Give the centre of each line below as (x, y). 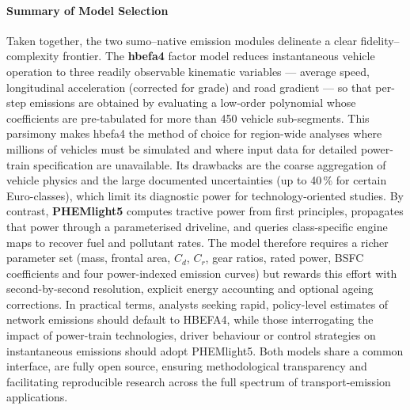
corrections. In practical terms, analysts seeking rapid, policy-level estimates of (197, 304)
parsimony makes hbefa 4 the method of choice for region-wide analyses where (194, 133)
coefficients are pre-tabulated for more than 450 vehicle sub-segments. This (188, 118)
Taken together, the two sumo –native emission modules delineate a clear (182, 40)
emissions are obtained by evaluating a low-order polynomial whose (193, 102)
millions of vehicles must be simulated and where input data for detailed (182, 148)
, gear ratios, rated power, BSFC (285, 258)
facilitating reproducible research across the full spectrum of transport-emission (199, 381)
